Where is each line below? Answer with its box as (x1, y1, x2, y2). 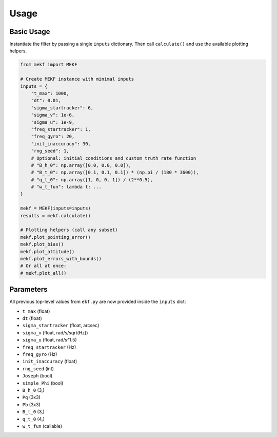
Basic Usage (9, 27, 50, 36)
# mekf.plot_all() (20, 270, 67, 276)
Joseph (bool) (22, 373, 53, 379)
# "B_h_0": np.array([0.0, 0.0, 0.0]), (31, 162, 132, 168)
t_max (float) (22, 308, 50, 314)
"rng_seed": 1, (31, 148, 69, 154)
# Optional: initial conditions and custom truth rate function (31, 155, 196, 161)
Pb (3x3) (22, 401, 41, 408)
